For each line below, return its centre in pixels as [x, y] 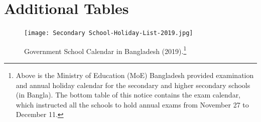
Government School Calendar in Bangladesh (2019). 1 [105, 50]
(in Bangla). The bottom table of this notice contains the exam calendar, [128, 95]
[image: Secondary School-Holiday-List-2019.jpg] [109, 33]
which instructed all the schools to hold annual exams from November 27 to [132, 104]
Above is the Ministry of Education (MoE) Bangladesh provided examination [135, 75]
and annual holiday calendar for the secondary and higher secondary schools [133, 85]
